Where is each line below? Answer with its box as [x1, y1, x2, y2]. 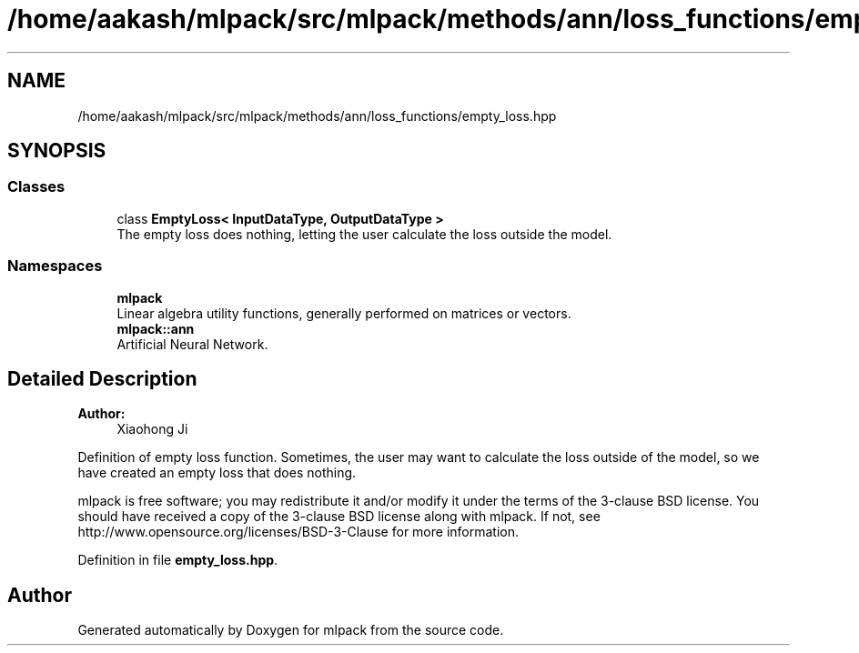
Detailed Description [7, 367, 197, 390]
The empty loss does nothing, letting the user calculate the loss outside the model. [116, 226, 612, 242]
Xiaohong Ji [116, 421, 188, 437]
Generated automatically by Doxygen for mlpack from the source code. [77, 622, 504, 638]
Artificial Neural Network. [116, 336, 268, 352]
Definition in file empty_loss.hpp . [77, 552, 278, 568]
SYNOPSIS [7, 139, 106, 163]
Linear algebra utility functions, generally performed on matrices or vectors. [116, 305, 571, 321]
